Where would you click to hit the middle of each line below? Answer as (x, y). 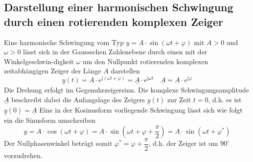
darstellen (125, 71)
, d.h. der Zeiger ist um (183, 143)
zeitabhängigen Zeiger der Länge (53, 71)
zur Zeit (179, 99)
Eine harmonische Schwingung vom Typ (64, 42)
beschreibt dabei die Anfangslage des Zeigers (78, 99)
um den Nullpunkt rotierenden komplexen (145, 61)
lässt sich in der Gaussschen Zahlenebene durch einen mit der (115, 52)
